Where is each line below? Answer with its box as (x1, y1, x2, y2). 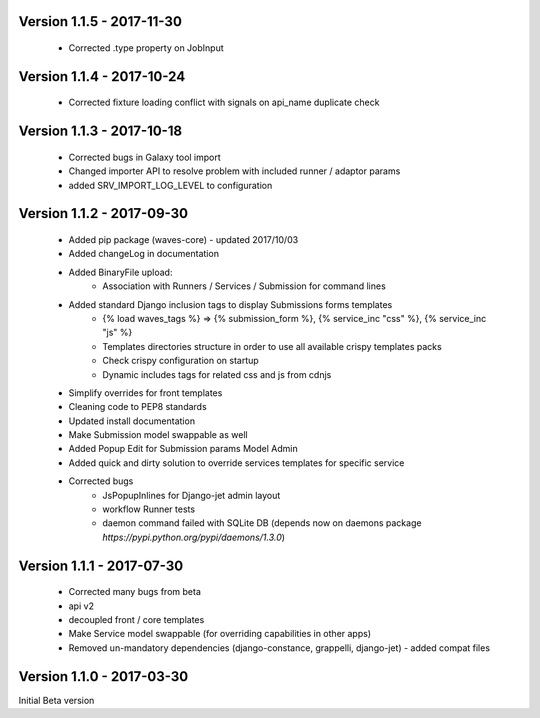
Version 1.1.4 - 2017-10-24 (18, 68, 186, 85)
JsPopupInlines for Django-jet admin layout (102, 489, 281, 501)
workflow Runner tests (102, 503, 195, 515)
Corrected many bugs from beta (68, 586, 202, 598)
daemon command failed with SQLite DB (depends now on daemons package (102, 517, 422, 529)
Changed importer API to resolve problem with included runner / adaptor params (68, 165, 401, 177)
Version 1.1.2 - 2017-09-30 (18, 205, 189, 222)
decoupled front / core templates (68, 614, 205, 626)
